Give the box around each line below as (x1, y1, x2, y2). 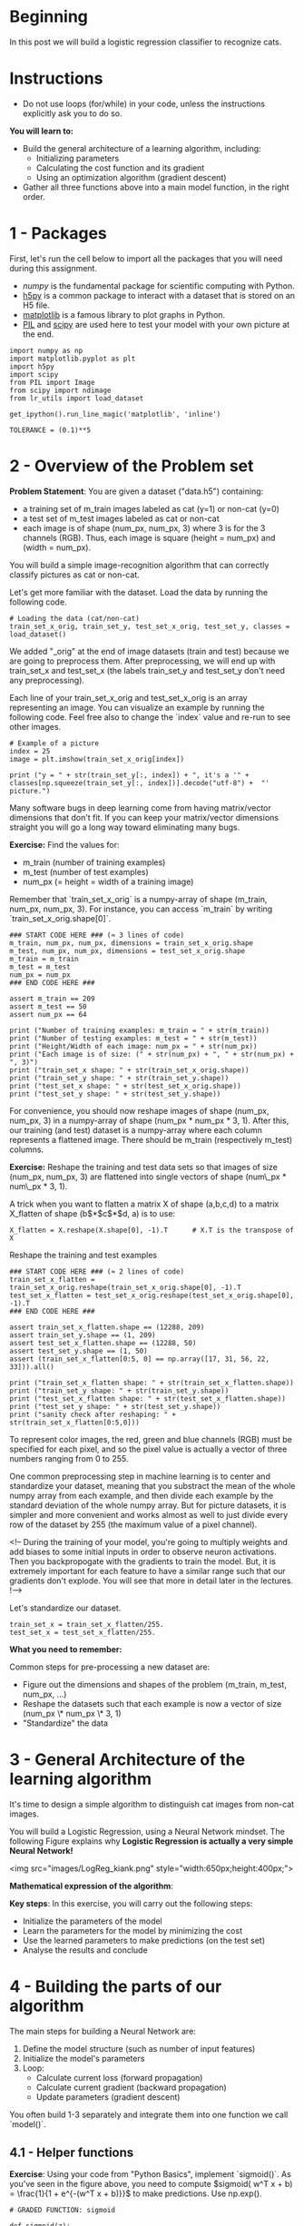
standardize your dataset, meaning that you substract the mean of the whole (9, 1480, 296, 1491)
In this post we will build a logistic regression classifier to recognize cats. (9, 36, 282, 47)
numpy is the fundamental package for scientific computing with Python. (22, 280, 295, 291)
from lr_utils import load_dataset (9, 393, 144, 403)
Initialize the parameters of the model (22, 1916, 163, 1926)
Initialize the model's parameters (22, 2053, 145, 2063)
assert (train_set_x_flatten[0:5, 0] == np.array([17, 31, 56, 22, (9, 1354, 270, 1364)
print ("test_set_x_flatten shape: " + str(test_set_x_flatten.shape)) (9, 1394, 286, 1404)
